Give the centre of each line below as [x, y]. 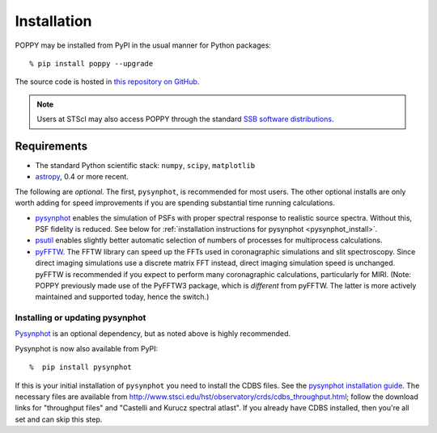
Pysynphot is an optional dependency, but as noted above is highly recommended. [153, 334]
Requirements [51, 146]
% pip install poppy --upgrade [91, 63]
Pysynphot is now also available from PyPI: [87, 348]
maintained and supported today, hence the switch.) [122, 297]
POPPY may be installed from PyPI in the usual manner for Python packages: [143, 45]
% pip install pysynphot [81, 367]
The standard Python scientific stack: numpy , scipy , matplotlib [145, 166]
